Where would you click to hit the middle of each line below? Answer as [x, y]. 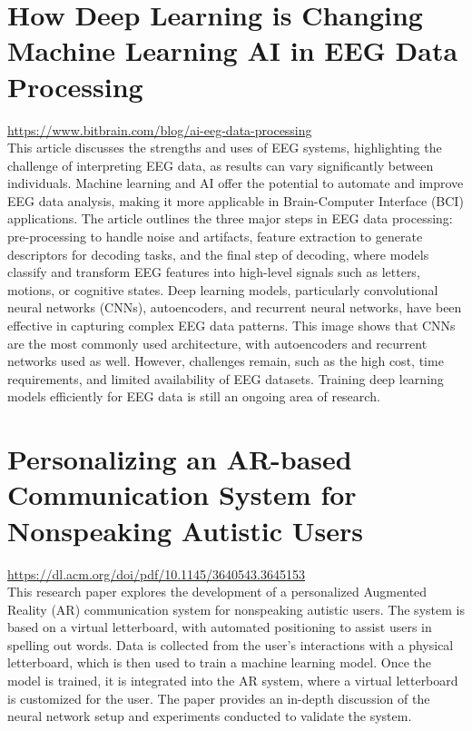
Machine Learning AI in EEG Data [233, 50]
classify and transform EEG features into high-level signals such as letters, [214, 272]
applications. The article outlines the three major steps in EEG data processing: [230, 218]
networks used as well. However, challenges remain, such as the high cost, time [226, 361]
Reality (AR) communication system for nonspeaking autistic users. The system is [236, 609]
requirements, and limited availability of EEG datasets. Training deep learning [226, 378]
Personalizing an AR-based [180, 459]
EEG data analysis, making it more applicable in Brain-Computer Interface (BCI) [236, 200]
